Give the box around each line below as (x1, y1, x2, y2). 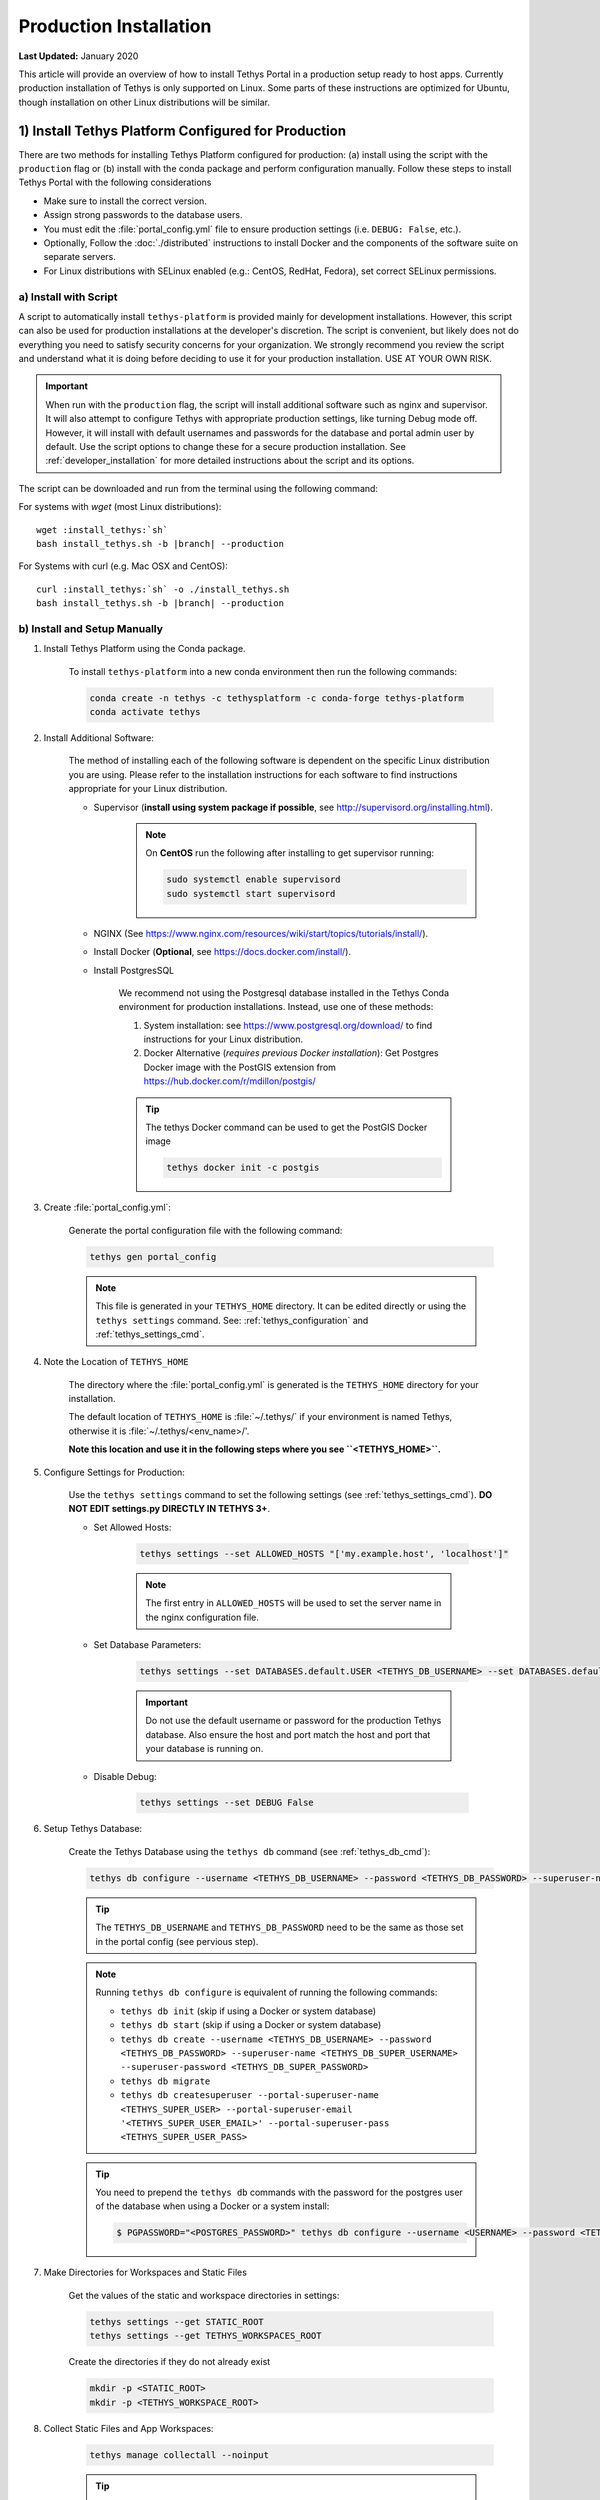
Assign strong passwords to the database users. (43, 209, 243, 221)
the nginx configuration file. (145, 1611, 260, 1623)
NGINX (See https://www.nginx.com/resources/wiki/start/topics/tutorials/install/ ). (93, 927, 429, 939)
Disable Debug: (93, 1770, 157, 1782)
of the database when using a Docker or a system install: (95, 2200, 330, 2212)
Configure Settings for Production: (43, 1466, 185, 1478)
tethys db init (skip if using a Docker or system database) (120, 2005, 377, 2017)
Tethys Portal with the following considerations (18, 176, 212, 189)
